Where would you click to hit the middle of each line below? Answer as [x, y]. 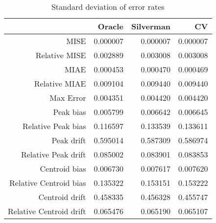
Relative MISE [61, 55]
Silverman [151, 26]
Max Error [68, 98]
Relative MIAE [60, 83]
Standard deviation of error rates [108, 7]
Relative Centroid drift [47, 211]
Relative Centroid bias [48, 183]
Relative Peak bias [54, 126]
